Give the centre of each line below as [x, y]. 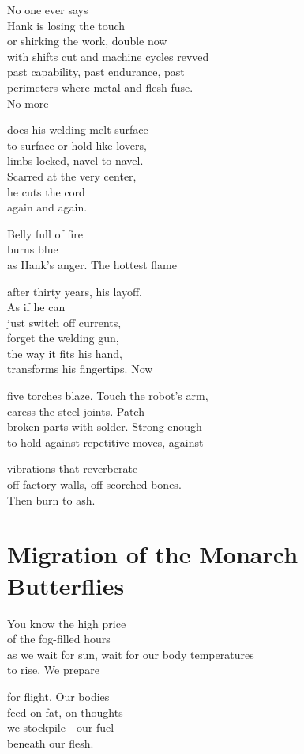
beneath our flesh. [51, 743]
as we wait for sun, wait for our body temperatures [131, 654]
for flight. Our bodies [58, 696]
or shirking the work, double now [87, 41]
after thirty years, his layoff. [75, 291]
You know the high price [67, 623]
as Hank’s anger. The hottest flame [92, 264]
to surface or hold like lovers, [77, 145]
